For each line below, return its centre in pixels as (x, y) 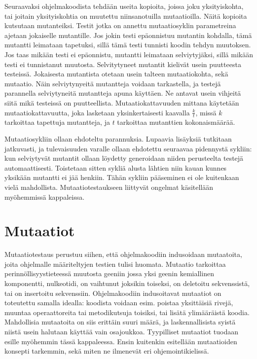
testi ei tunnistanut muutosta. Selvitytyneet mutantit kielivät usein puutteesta (123, 64)
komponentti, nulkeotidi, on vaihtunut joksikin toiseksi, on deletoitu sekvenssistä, (127, 283)
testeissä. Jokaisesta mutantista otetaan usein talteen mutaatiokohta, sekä (116, 74)
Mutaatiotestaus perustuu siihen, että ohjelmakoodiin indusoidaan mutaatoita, (123, 254)
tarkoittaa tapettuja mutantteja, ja (57, 122)
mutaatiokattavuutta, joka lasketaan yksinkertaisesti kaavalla (97, 112)
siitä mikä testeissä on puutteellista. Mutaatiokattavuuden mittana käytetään (122, 102)
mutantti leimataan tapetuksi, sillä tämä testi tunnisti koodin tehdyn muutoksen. (128, 45)
